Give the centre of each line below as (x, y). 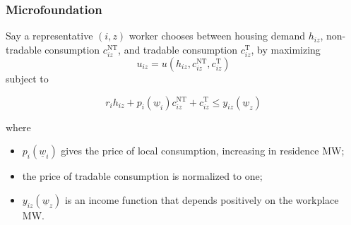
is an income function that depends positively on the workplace (202, 199)
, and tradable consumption (178, 49)
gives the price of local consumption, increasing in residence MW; (203, 151)
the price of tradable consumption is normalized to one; (142, 176)
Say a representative (49, 36)
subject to (27, 78)
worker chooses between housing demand (217, 36)
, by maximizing (286, 49)
